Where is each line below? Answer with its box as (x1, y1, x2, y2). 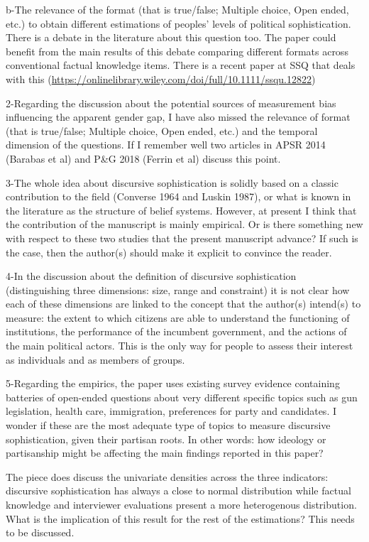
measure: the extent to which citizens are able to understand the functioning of (6, 310, 350, 325)
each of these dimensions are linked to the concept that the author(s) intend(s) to (6, 296, 361, 311)
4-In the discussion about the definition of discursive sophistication (6, 269, 297, 283)
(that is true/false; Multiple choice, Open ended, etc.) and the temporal (6, 123, 318, 138)
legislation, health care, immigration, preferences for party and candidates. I (6, 403, 336, 418)
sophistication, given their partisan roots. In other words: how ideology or (6, 431, 326, 446)
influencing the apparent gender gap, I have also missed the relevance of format (6, 109, 351, 124)
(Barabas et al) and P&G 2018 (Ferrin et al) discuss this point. (6, 151, 281, 166)
